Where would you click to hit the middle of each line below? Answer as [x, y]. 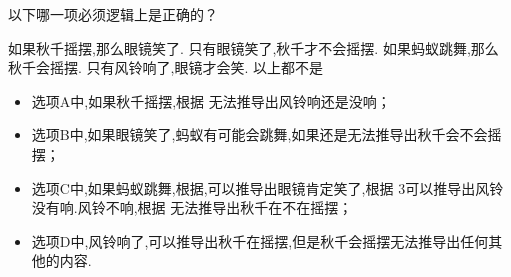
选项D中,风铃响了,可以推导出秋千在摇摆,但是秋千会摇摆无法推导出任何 [260, 240]
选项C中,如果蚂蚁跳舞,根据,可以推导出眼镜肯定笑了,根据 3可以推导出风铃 [267, 187]
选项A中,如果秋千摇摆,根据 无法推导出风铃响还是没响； [211, 100]
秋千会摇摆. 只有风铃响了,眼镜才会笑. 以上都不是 [165, 67]
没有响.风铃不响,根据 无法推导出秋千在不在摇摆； [192, 207]
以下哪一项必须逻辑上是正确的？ [113, 14]
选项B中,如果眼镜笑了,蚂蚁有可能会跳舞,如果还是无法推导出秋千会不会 [259, 134]
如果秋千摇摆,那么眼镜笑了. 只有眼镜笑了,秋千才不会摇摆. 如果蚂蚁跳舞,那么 [253, 47]
